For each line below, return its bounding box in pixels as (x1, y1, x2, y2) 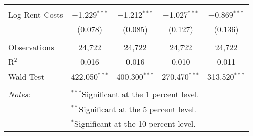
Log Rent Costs (8, 9, 63, 20)
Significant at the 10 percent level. (74, 118, 196, 129)
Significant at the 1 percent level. (81, 88, 199, 100)
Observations (8, 41, 54, 53)
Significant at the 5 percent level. (79, 103, 196, 115)
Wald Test (8, 71, 45, 82)
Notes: (8, 88, 31, 100)
